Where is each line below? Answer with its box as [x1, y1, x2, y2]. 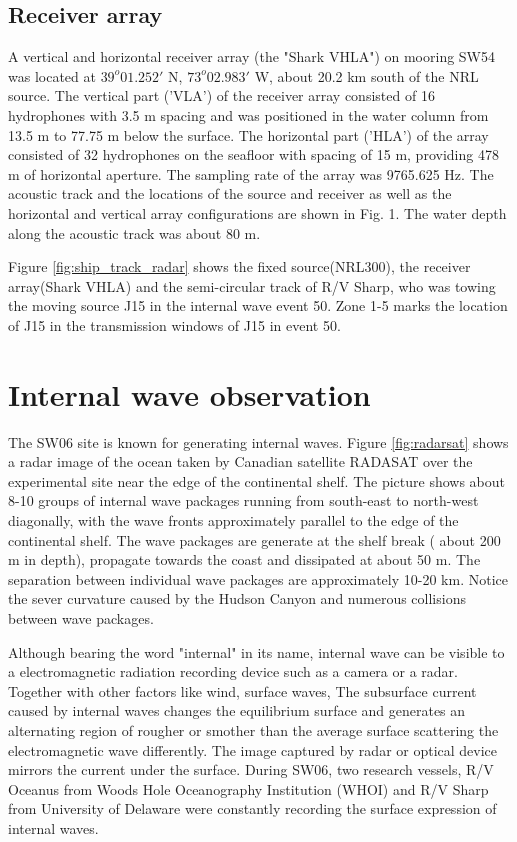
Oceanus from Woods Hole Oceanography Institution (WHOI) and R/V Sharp [8, 778, 489, 799]
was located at [8, 65, 96, 86]
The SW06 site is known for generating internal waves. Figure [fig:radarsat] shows [8, 431, 509, 452]
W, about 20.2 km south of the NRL [254, 65, 479, 86]
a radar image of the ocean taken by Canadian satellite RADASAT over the [8, 451, 473, 472]
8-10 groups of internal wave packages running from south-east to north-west [8, 490, 479, 511]
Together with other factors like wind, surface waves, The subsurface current [8, 680, 477, 701]
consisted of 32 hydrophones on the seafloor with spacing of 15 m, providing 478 [8, 144, 499, 165]
